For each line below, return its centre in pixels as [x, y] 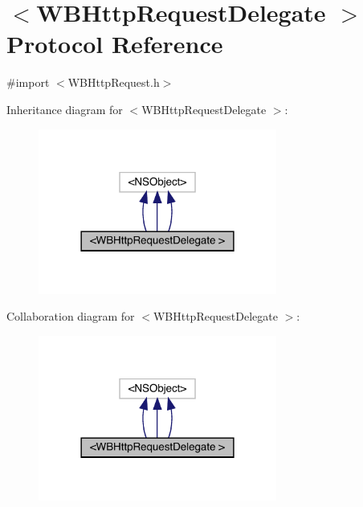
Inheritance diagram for [65, 109]
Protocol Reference [115, 44]
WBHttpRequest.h [114, 82]
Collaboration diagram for [71, 316]
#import [28, 82]
